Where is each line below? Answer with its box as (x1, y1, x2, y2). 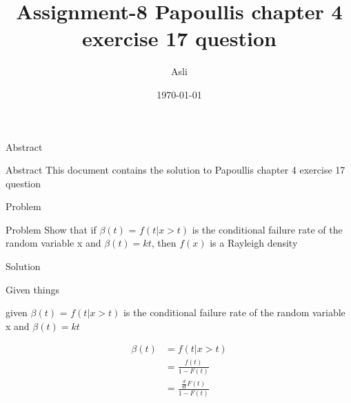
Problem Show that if (6, 222, 97, 236)
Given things (6, 282, 59, 296)
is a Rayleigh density (210, 236, 298, 250)
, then (151, 236, 177, 250)
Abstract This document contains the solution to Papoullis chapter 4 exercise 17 (6, 163, 345, 177)
